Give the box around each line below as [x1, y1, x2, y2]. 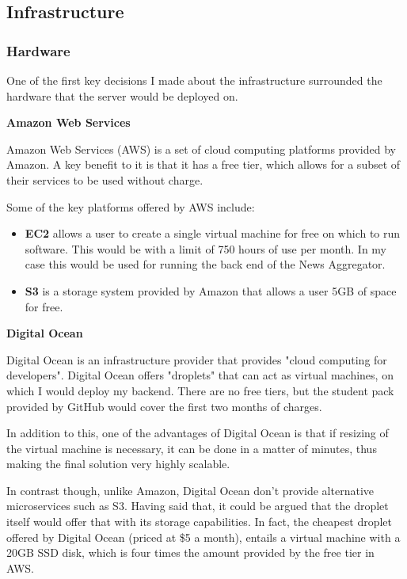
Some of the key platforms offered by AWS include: [6, 198, 255, 215]
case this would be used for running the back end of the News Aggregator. [25, 256, 386, 272]
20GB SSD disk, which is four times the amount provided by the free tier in [6, 544, 375, 561]
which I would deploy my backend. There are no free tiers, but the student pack [6, 382, 394, 398]
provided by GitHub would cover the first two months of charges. [6, 398, 322, 414]
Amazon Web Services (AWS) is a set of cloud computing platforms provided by [6, 140, 396, 157]
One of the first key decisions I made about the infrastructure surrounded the [6, 72, 382, 88]
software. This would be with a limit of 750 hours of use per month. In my [25, 240, 386, 257]
